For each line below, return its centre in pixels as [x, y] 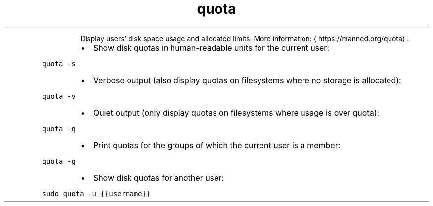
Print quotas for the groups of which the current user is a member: [217, 145]
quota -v [59, 96]
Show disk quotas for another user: [159, 178]
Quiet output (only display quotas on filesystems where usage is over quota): [236, 113]
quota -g [59, 161]
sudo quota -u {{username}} [96, 193]
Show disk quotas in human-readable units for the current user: [211, 48]
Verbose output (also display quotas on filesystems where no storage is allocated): [247, 80]
